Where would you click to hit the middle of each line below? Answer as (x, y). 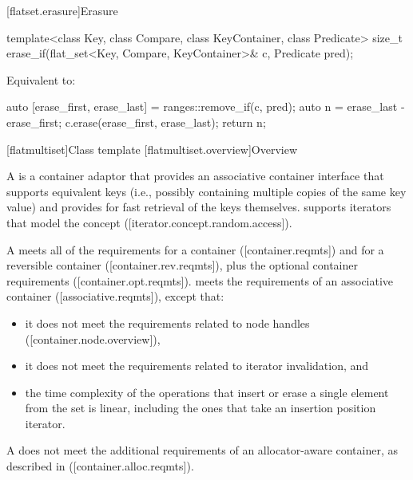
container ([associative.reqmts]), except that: (115, 296)
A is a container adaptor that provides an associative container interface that (195, 176)
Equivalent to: (41, 79)
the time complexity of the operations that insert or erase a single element (207, 392)
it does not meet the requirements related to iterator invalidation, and (197, 366)
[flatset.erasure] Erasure (62, 10)
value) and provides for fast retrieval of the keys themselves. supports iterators (199, 207)
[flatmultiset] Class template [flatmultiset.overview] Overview (152, 149)
